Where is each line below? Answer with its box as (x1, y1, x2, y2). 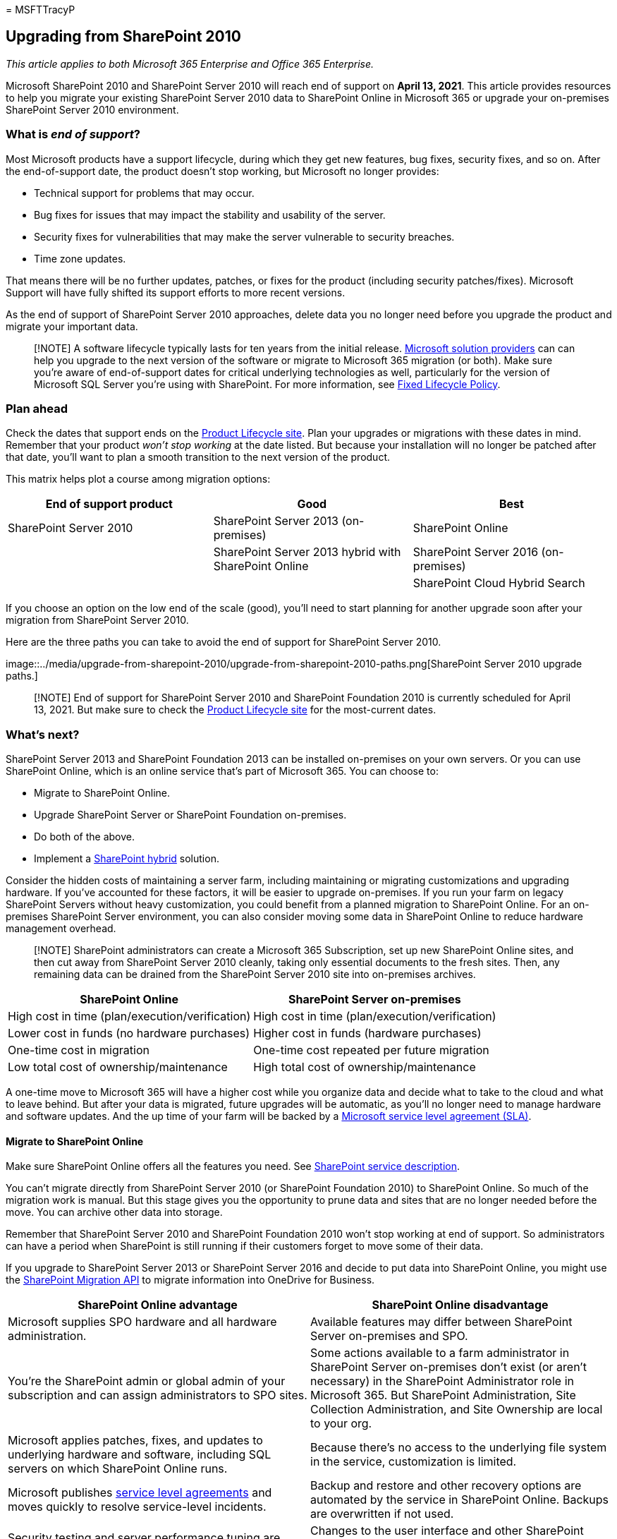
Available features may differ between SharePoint (310, 1315, 573, 1329)
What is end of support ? (6, 127, 140, 142)
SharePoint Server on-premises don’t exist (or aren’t (310, 1360, 587, 1375)
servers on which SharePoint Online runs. (8, 1461, 228, 1476)
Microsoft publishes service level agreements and (8, 1485, 272, 1500)
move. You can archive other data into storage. (6, 1206, 223, 1219)
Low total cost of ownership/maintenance (8, 1060, 228, 1075)
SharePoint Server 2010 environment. (6, 103, 179, 116)
